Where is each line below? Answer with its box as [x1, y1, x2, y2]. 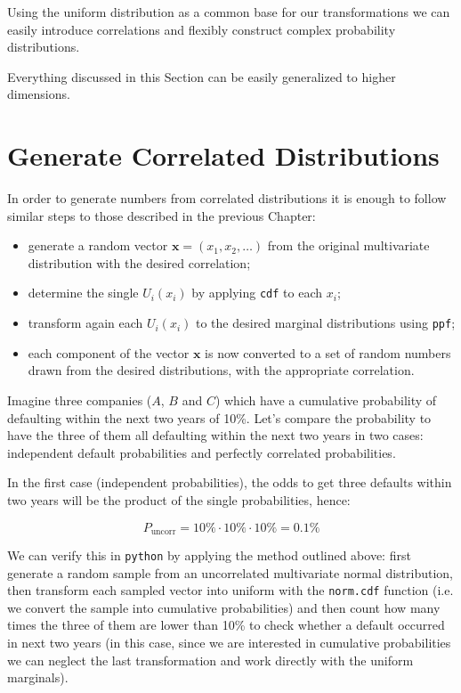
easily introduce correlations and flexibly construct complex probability [7, 20, 396, 38]
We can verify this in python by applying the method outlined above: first [7, 545, 411, 564]
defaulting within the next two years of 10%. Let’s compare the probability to [7, 408, 432, 427]
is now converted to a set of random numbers [205, 343, 451, 362]
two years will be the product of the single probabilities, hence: [7, 490, 351, 509]
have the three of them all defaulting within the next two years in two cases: [7, 426, 424, 444]
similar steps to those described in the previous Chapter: [7, 206, 316, 224]
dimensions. [7, 85, 70, 103]
